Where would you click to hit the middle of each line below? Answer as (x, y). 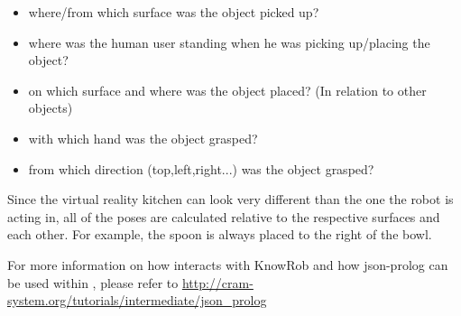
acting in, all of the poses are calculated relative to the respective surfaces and (224, 216)
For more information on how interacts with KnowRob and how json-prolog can (228, 264)
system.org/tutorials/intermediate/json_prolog (137, 300)
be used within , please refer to (93, 282)
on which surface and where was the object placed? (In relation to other (227, 90)
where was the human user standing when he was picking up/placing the (229, 42)
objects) (51, 108)
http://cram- (217, 282)
